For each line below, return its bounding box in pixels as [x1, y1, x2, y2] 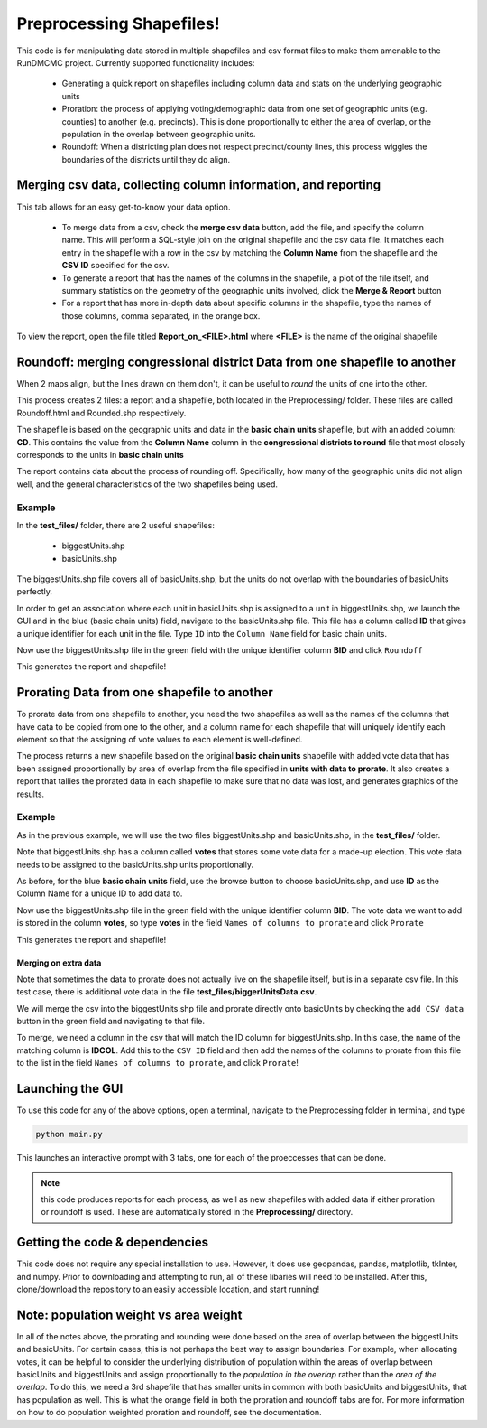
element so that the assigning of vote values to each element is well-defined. [16, 734, 303, 745]
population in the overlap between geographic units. [61, 128, 256, 139]
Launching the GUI [16, 1081, 124, 1097]
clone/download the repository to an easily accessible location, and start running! [16, 1283, 320, 1294]
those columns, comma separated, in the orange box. [61, 310, 261, 321]
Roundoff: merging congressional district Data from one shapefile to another [16, 354, 457, 369]
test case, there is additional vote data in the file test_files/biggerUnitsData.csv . [16, 986, 317, 997]
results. [16, 789, 45, 799]
